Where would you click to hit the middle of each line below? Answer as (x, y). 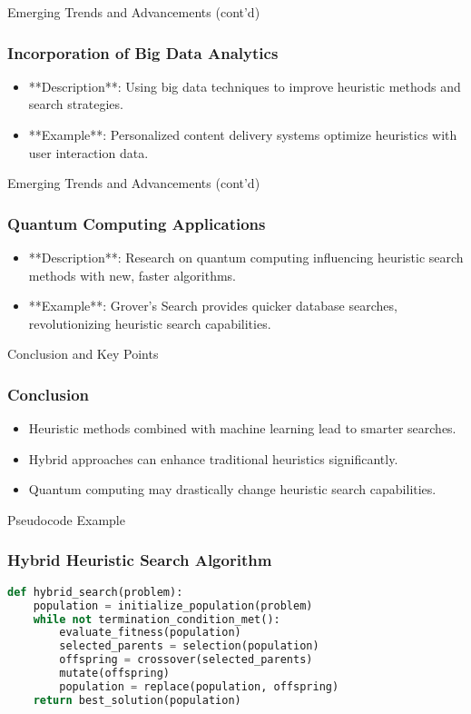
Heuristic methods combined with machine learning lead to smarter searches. (242, 428)
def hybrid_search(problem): (95, 592)
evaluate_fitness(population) (150, 633)
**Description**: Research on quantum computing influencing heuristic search (246, 257)
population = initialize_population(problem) (173, 605)
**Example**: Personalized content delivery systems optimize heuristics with (243, 134)
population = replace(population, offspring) (199, 686)
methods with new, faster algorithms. (132, 275)
